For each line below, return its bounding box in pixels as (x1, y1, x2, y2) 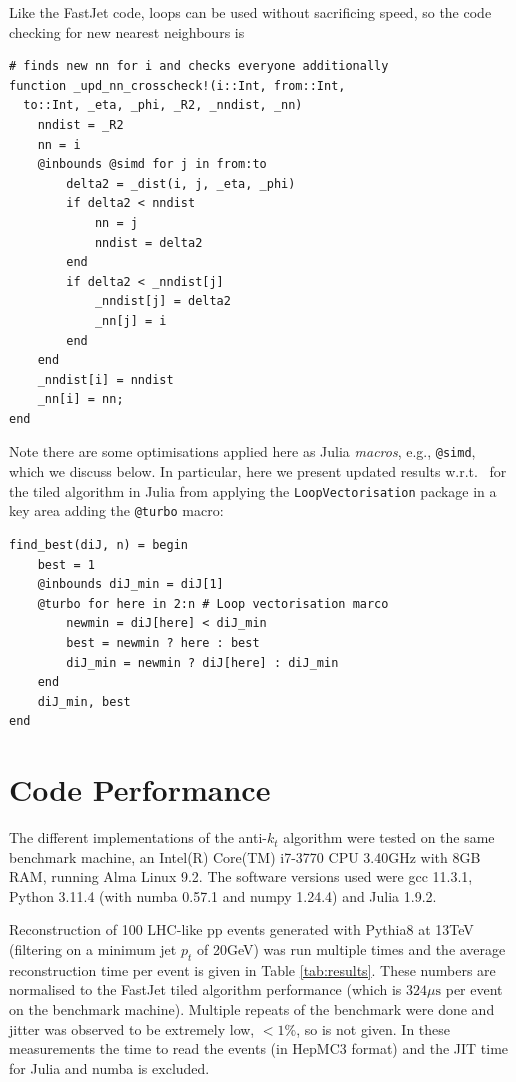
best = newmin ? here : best (66, 636, 260, 650)
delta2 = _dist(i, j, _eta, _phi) (66, 176, 296, 191)
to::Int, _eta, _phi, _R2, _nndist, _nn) (23, 98, 303, 113)
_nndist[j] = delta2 (94, 294, 231, 309)
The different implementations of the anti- (9, 827, 267, 848)
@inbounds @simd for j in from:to (37, 157, 267, 172)
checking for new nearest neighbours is (9, 21, 245, 42)
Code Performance (9, 769, 271, 810)
